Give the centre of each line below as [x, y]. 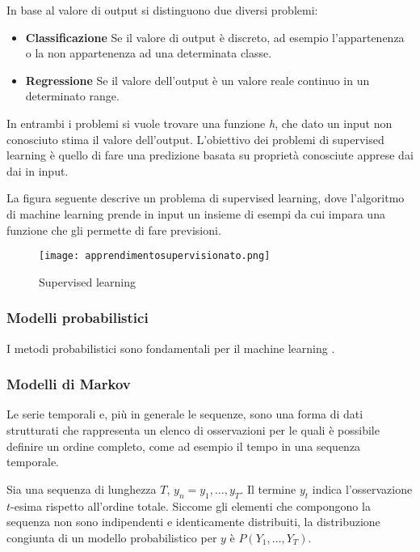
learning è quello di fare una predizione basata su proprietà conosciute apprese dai [210, 155]
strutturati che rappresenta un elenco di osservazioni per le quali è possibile [193, 430]
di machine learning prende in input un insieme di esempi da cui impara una [196, 213]
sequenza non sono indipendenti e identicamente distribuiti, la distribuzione [193, 522]
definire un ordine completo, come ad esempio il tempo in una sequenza [184, 446]
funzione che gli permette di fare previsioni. [114, 229]
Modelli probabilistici [78, 318]
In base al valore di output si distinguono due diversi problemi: [162, 10]
